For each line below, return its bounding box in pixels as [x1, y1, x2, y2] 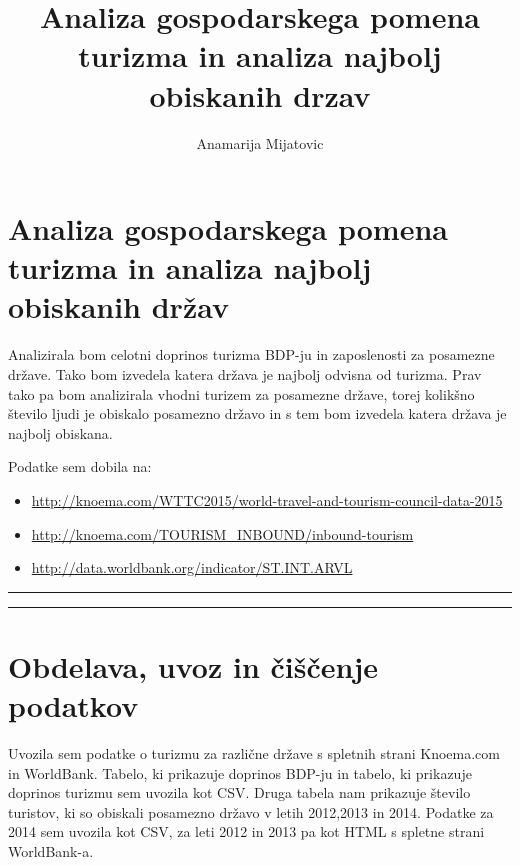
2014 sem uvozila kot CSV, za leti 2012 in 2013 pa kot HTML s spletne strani [8, 821, 485, 842]
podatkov [8, 685, 139, 726]
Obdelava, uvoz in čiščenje [8, 645, 378, 686]
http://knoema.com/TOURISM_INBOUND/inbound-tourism [31, 523, 414, 544]
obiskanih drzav [149, 74, 371, 115]
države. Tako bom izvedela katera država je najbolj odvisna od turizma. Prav [8, 364, 482, 384]
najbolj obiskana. [8, 422, 113, 443]
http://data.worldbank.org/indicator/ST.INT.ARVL [31, 557, 353, 578]
